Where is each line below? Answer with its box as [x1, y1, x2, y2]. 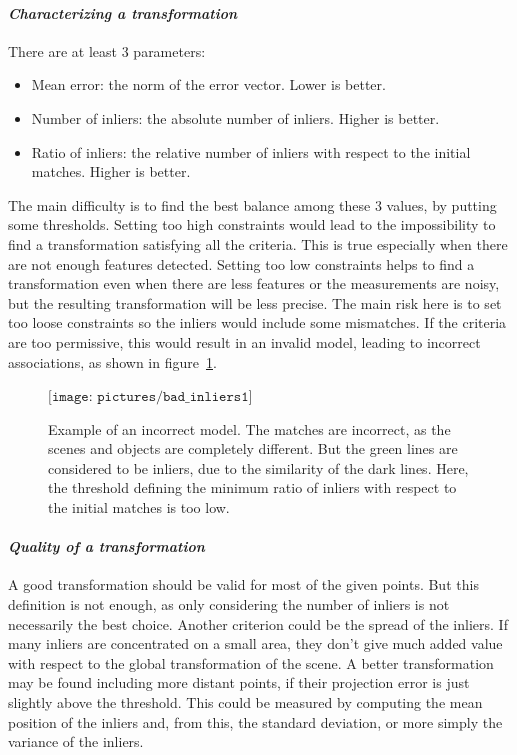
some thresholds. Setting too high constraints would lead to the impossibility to [8, 214, 496, 235]
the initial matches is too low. [48, 497, 230, 518]
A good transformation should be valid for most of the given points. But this [8, 574, 479, 595]
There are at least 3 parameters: [8, 40, 206, 61]
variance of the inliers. [8, 731, 144, 752]
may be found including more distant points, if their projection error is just [8, 672, 470, 693]
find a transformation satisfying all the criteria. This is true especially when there [8, 233, 508, 254]
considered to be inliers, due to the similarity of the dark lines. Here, [48, 457, 469, 478]
